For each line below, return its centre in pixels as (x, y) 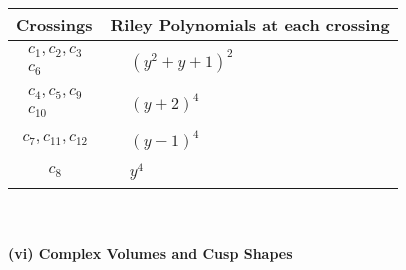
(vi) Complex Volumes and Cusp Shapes (150, 253)
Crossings (54, 24)
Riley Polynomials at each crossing (250, 24)
